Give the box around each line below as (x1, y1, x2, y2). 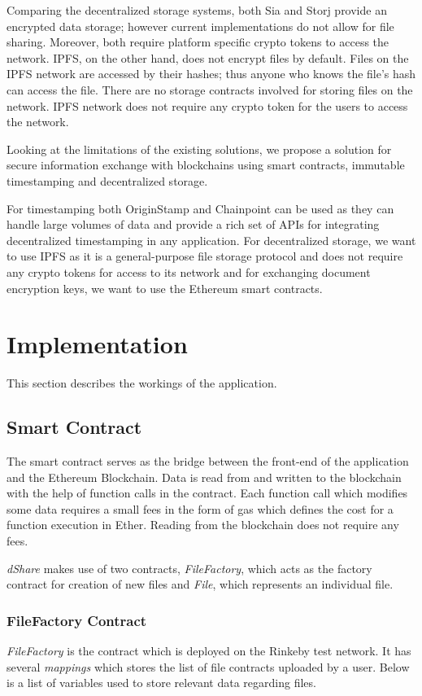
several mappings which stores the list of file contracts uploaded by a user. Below (7, 658, 410, 675)
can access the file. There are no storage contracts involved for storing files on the (7, 81, 413, 98)
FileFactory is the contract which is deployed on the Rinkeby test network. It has (7, 641, 411, 659)
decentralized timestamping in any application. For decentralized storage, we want (7, 231, 416, 248)
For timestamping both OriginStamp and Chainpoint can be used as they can (7, 199, 394, 217)
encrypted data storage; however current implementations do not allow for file (7, 17, 394, 34)
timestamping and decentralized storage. (7, 172, 208, 189)
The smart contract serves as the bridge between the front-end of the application (7, 453, 409, 470)
